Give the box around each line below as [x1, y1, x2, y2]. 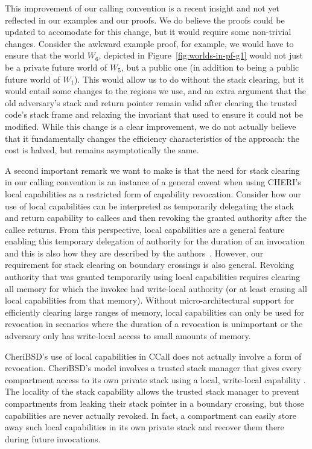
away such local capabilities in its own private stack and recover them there [5, 421, 284, 433]
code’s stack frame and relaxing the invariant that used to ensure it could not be [5, 108, 303, 121]
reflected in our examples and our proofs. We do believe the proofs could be [5, 13, 285, 26]
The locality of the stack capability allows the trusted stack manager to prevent [5, 385, 300, 398]
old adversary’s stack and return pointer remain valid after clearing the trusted [5, 96, 298, 109]
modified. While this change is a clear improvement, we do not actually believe [5, 119, 296, 132]
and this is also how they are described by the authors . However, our [5, 246, 264, 259]
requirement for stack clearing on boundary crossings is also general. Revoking [5, 258, 294, 271]
